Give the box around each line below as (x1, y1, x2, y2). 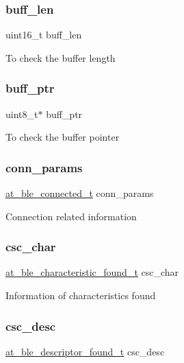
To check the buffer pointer (5, 130, 120, 144)
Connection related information (5, 209, 137, 223)
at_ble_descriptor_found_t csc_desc (5, 344, 165, 358)
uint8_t (5, 106, 38, 121)
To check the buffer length (5, 50, 116, 65)
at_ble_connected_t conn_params (5, 186, 154, 200)
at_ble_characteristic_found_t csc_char (5, 265, 179, 279)
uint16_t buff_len (5, 27, 82, 42)
